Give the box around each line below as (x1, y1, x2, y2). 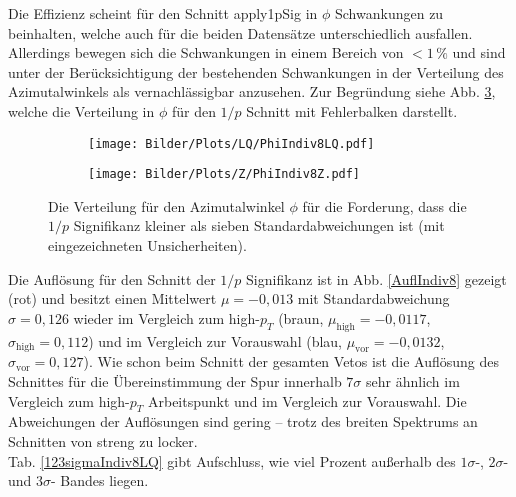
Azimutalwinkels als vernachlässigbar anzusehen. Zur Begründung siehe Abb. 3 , (8, 81, 496, 102)
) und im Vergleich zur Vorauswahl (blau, (88, 330, 342, 351)
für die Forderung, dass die (302, 195, 467, 216)
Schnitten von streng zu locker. (8, 431, 198, 452)
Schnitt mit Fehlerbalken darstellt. (246, 100, 458, 121)
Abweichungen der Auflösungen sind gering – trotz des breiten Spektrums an (8, 411, 478, 432)
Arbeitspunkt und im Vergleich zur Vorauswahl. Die (147, 390, 467, 411)
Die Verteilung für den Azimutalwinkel (48, 195, 285, 216)
